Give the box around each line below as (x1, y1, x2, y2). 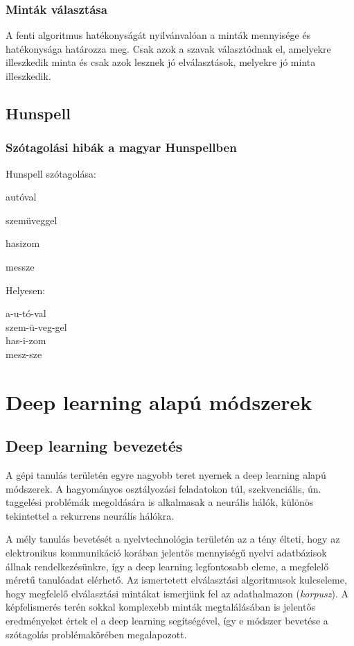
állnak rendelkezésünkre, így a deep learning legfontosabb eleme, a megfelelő (6, 559, 329, 573)
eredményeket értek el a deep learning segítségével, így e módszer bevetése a (6, 613, 328, 628)
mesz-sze (6, 346, 42, 361)
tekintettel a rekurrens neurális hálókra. (6, 508, 175, 522)
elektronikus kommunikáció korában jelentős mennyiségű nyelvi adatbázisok (6, 545, 327, 560)
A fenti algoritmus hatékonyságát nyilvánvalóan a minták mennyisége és (6, 28, 311, 42)
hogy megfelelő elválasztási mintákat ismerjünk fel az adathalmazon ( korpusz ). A (6, 586, 349, 600)
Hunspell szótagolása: (6, 166, 96, 180)
